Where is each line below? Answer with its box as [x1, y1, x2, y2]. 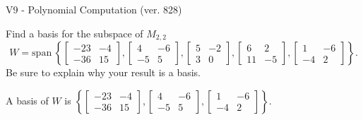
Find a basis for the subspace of [6, 25, 143, 40]
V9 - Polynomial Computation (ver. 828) [6, 2, 182, 16]
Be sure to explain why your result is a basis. [6, 65, 201, 80]
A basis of [6, 92, 49, 107]
